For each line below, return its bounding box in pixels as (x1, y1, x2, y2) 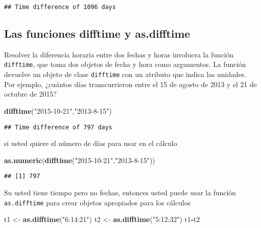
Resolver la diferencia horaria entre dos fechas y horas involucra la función (4, 49, 234, 59)
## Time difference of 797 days (4, 123, 112, 131)
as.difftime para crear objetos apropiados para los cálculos (4, 197, 191, 207)
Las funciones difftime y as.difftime (4, 26, 190, 41)
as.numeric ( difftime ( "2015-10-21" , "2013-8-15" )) (4, 155, 155, 165)
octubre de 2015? (4, 89, 57, 99)
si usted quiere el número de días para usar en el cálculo (4, 138, 177, 148)
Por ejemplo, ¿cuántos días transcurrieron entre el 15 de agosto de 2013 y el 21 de (4, 79, 257, 89)
